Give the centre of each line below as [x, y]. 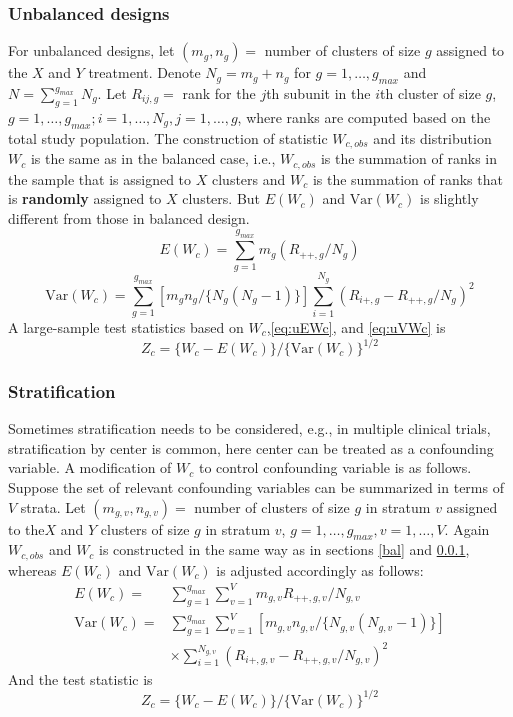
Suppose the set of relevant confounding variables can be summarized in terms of [256, 487]
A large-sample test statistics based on [126, 326]
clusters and [248, 178]
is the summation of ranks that [407, 178]
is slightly [449, 198]
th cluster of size [430, 93]
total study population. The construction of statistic [168, 137]
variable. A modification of [90, 467]
